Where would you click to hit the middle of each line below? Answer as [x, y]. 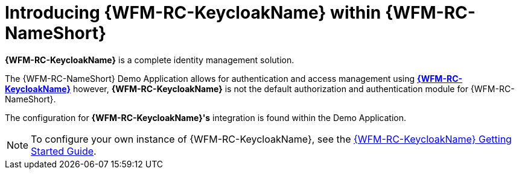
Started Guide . [64, 151]
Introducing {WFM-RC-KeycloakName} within [193, 13]
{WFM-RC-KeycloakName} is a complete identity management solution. [150, 60]
